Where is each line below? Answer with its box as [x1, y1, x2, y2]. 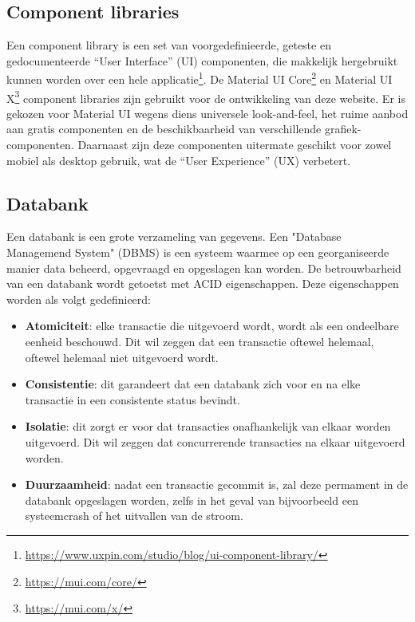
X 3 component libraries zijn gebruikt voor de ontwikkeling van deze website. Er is [6, 87, 405, 106]
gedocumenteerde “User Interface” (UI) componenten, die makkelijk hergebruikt [6, 52, 398, 69]
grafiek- [324, 120, 362, 137]
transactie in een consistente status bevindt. [25, 391, 240, 407]
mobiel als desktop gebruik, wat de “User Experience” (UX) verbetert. [6, 152, 351, 168]
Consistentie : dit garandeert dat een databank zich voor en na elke [25, 376, 361, 392]
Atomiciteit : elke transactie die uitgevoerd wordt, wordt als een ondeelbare [25, 317, 399, 334]
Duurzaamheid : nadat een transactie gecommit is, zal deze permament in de [25, 476, 409, 493]
